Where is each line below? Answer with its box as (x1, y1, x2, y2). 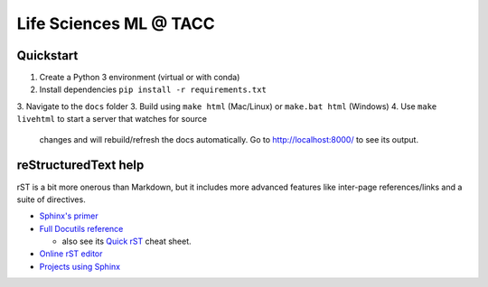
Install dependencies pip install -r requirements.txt (39, 84, 267, 95)
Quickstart (16, 48, 79, 63)
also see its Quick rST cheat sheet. (61, 236, 192, 247)
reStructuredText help (16, 158, 145, 173)
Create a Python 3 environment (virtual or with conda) (39, 72, 240, 83)
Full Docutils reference (39, 223, 124, 234)
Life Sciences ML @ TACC (16, 14, 216, 33)
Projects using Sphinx (39, 261, 121, 272)
